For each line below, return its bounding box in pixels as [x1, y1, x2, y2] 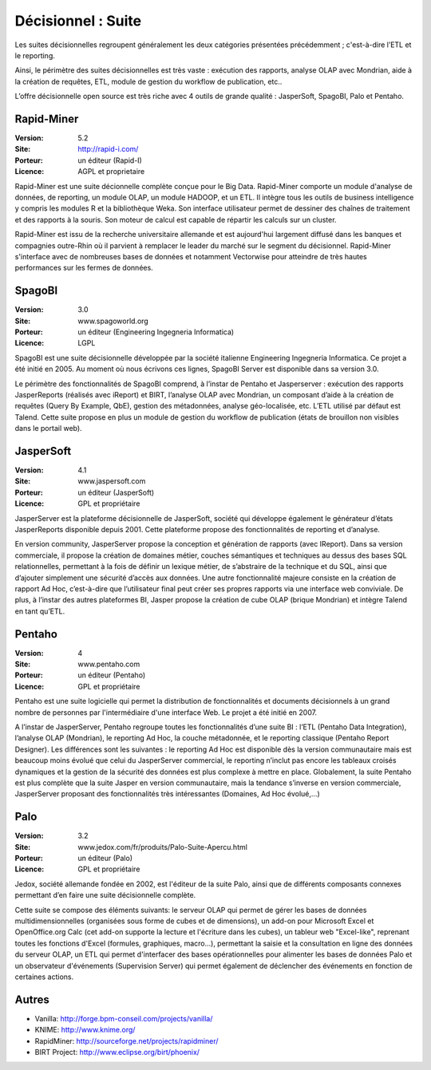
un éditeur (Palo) [77, 854, 133, 863]
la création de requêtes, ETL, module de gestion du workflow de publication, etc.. [14, 77, 283, 86]
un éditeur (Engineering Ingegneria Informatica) [77, 327, 235, 337]
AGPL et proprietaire [77, 167, 145, 176]
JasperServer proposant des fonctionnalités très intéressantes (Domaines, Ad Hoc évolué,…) [14, 789, 321, 799]
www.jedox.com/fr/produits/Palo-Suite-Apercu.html [77, 842, 247, 851]
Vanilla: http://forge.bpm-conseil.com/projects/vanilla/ [34, 1013, 213, 1023]
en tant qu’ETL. [14, 606, 65, 616]
